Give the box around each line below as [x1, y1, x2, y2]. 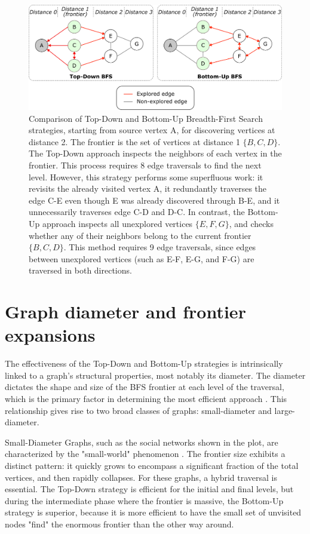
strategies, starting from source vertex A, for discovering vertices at [29, 124, 275, 136]
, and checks [229, 217, 274, 229]
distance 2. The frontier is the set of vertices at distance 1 [29, 135, 240, 148]
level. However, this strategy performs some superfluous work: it [29, 170, 263, 183]
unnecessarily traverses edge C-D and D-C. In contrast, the [29, 205, 245, 218]
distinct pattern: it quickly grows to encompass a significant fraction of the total [5, 459, 299, 471]
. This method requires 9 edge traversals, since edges [63, 241, 256, 253]
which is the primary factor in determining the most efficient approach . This [5, 392, 287, 404]
